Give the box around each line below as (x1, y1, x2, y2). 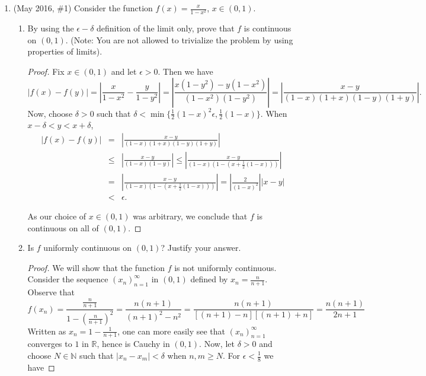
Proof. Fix (27, 65, 65, 77)
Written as (27, 324, 66, 337)
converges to (27, 337, 72, 350)
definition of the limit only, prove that (97, 22, 235, 34)
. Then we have (158, 65, 213, 77)
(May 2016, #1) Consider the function (13, 2, 153, 14)
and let (111, 65, 137, 77)
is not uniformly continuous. (174, 261, 277, 273)
